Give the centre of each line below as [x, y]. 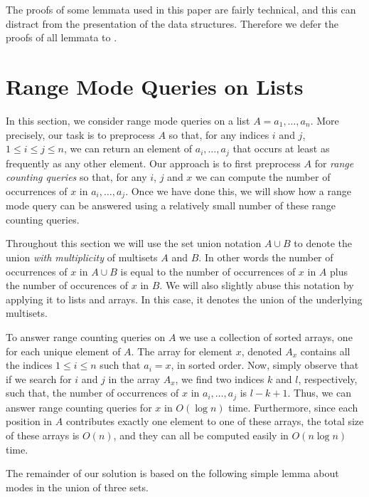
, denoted [262, 351]
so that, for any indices [219, 134]
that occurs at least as [281, 148]
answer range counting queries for [79, 407]
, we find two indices [220, 378]
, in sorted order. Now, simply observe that [265, 365]
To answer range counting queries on [86, 336]
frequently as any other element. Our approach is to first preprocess [153, 163]
